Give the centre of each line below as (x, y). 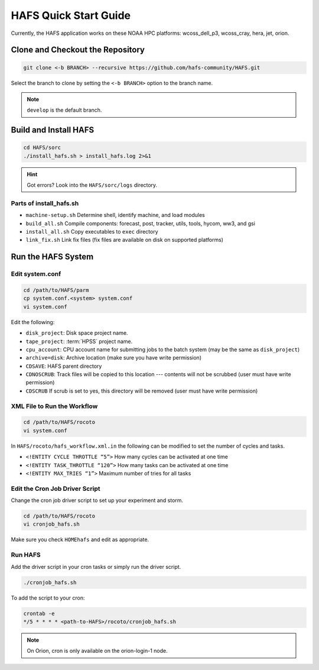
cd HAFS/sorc (42, 148)
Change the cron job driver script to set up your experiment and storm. (97, 500)
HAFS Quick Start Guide (71, 15)
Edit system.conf (36, 274)
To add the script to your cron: (48, 598)
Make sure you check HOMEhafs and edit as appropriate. (80, 540)
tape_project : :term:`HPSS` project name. (79, 341)
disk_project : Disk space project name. (77, 333)
